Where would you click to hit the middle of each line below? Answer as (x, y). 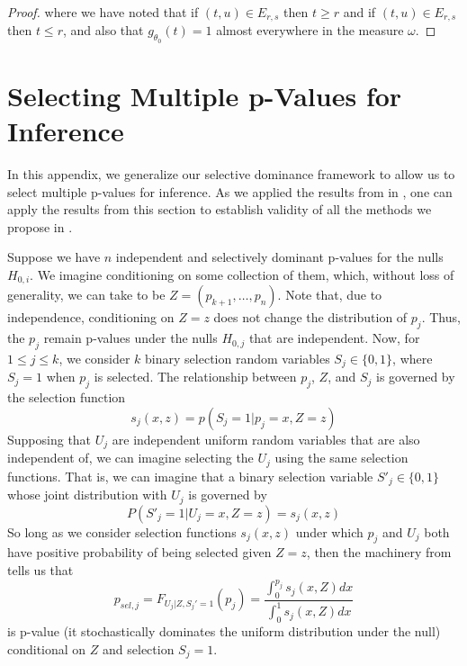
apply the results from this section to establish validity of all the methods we (220, 209)
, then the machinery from (379, 552)
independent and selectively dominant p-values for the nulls (279, 257)
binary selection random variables (238, 358)
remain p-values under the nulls (130, 338)
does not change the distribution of (310, 317)
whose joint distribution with (87, 495)
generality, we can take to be (86, 295)
